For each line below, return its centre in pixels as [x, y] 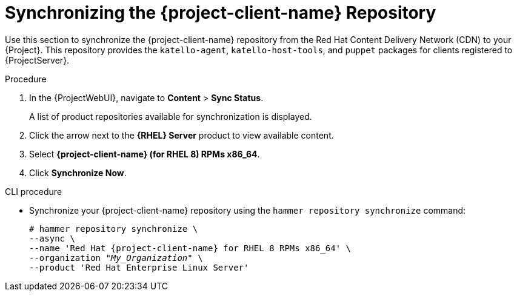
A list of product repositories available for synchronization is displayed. [171, 116]
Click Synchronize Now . [78, 173]
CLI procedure [34, 191]
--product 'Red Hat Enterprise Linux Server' [139, 267]
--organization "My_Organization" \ [116, 258]
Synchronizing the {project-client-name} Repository [221, 13]
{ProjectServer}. [37, 60]
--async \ [52, 238]
